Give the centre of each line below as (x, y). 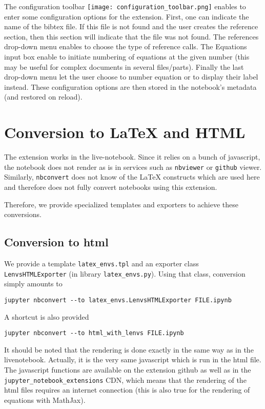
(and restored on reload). (43, 97)
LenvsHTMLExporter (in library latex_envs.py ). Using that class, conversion (125, 273)
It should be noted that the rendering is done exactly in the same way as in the (129, 349)
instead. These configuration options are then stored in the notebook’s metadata (130, 86)
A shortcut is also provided (47, 316)
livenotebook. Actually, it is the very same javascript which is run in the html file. (133, 359)
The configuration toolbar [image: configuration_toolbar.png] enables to (125, 6)
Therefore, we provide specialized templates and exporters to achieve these (121, 204)
